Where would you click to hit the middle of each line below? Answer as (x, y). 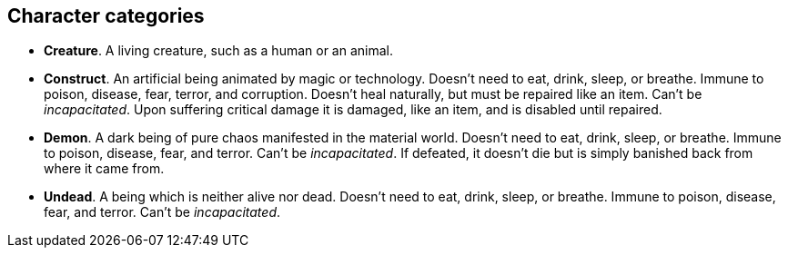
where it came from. (104, 169)
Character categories (106, 16)
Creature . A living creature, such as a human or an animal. (219, 51)
